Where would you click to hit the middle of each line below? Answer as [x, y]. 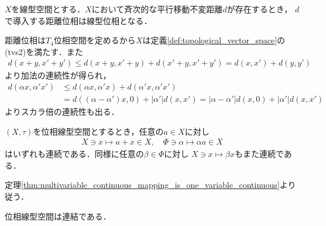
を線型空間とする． [48, 9]
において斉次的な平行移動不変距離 [157, 9]
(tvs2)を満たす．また [44, 51]
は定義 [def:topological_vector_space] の [214, 40]
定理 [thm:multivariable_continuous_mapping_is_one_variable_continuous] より [150, 185]
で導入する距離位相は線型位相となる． [78, 20]
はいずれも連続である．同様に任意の [74, 154]
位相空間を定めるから [95, 40]
